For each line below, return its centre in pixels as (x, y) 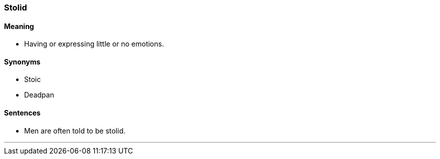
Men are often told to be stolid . (75, 130)
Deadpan (39, 95)
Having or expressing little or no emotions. (94, 44)
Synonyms (22, 61)
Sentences (22, 113)
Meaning (19, 26)
